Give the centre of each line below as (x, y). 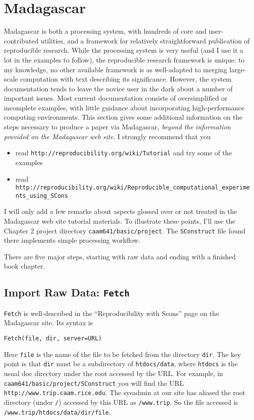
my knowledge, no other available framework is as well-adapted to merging (116, 69)
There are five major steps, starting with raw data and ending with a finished (120, 256)
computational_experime (211, 188)
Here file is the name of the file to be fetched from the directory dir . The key (123, 354)
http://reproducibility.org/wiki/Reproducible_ (94, 188)
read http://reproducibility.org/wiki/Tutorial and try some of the (124, 153)
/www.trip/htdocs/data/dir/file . (57, 411)
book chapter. (25, 266)
